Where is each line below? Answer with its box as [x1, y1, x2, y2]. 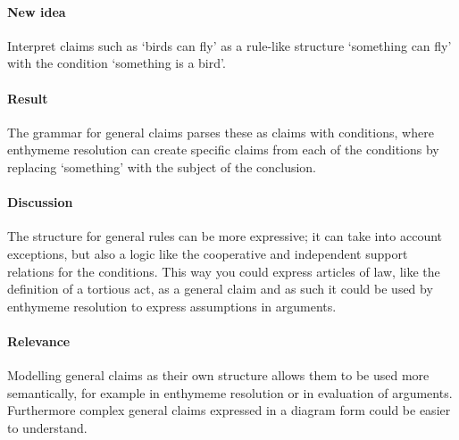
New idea [7, 2, 66, 21]
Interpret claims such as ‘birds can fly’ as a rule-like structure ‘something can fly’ [7, 36, 452, 54]
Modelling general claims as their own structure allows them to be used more [7, 366, 430, 385]
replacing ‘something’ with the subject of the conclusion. [7, 157, 317, 176]
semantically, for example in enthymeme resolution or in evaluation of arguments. [7, 383, 453, 402]
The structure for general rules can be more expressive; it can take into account [7, 227, 443, 245]
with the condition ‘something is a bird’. [7, 54, 226, 72]
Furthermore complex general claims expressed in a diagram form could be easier [7, 401, 451, 419]
